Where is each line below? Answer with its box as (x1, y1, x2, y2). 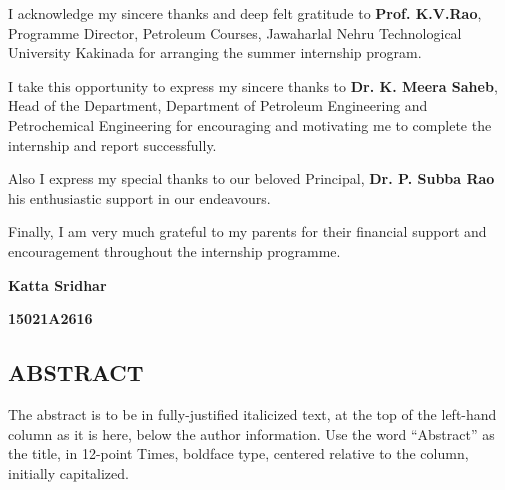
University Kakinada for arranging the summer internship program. (8, 42, 422, 63)
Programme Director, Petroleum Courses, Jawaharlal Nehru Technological (8, 22, 462, 43)
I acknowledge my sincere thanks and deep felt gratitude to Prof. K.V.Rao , (8, 3, 482, 23)
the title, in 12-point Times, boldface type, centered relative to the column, (8, 443, 469, 464)
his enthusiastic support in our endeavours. (8, 187, 271, 208)
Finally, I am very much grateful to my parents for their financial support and (8, 221, 487, 242)
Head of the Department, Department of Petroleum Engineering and (8, 95, 428, 116)
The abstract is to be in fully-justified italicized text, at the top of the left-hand (8, 403, 497, 424)
